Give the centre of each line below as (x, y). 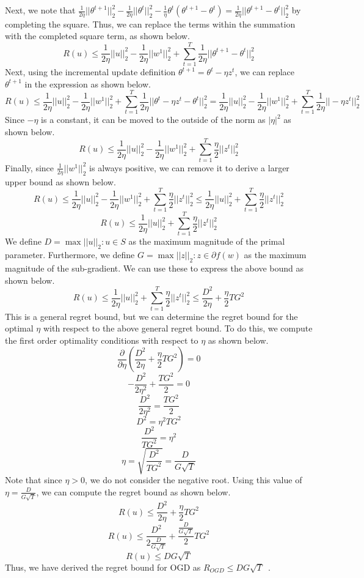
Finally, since (30, 167)
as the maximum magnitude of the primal (207, 241)
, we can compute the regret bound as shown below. (133, 491)
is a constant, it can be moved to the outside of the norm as (153, 120)
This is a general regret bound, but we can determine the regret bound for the (151, 316)
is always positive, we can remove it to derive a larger (189, 167)
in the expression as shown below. (88, 83)
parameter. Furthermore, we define (70, 255)
